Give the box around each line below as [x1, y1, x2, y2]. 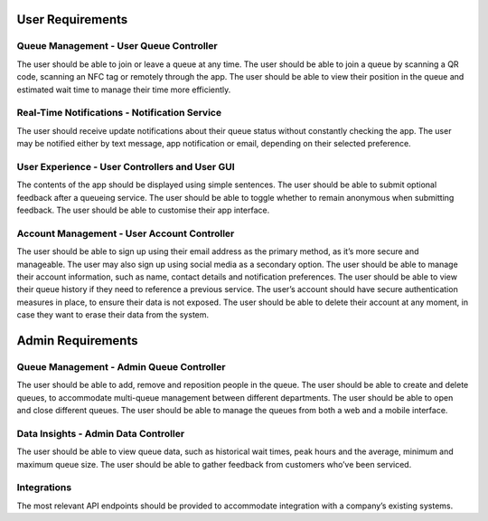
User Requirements [16, 12, 128, 27]
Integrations [16, 481, 72, 494]
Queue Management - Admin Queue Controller [16, 360, 226, 373]
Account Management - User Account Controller [16, 227, 235, 240]
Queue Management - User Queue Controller [16, 40, 218, 52]
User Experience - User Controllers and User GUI [16, 160, 235, 173]
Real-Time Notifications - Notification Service [16, 107, 221, 119]
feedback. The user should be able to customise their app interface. [16, 204, 270, 215]
